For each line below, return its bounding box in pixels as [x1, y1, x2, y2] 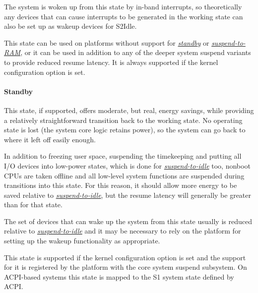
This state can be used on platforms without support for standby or [4, 37, 209, 48]
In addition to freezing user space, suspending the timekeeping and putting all [4, 151, 242, 161]
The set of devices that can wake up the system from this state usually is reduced [4, 216, 252, 226]
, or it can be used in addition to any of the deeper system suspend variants [20, 47, 251, 58]
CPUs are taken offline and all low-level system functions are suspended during [4, 170, 245, 180]
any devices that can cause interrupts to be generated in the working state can [4, 11, 243, 21]
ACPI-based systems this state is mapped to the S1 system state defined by [4, 271, 234, 282]
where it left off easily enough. [4, 134, 96, 144]
